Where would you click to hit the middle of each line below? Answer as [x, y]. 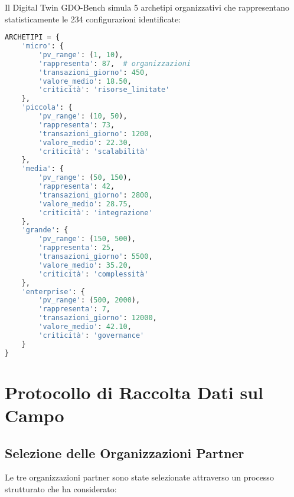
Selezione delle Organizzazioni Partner [125, 452]
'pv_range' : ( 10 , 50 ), [83, 116]
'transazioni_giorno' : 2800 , [96, 195]
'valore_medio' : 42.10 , [85, 327]
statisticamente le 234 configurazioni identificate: [93, 19]
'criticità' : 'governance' [92, 335]
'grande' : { [45, 230]
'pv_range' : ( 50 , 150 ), [85, 178]
